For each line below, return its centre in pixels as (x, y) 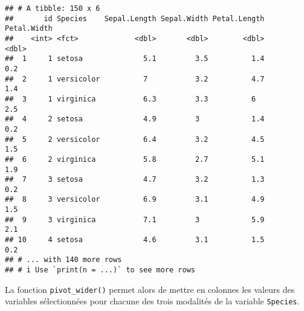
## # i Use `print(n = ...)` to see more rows (100, 270)
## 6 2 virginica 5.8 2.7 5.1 (135, 159)
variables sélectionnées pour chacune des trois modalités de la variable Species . (152, 301)
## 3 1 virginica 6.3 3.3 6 (131, 99)
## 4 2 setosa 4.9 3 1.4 (135, 119)
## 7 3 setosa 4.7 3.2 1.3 (135, 180)
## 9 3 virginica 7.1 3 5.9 (135, 220)
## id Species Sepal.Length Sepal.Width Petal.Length (135, 18)
